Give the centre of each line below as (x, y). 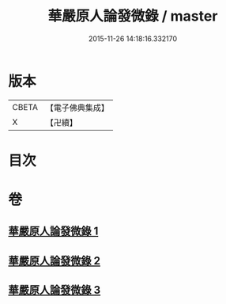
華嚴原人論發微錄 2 (55, 261)
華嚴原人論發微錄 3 (55, 290)
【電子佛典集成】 (77, 108)
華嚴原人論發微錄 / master (133, 16)
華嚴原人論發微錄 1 (53, 232)
